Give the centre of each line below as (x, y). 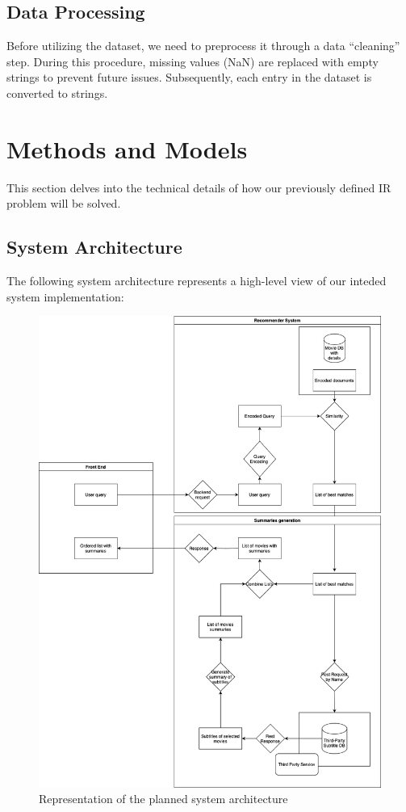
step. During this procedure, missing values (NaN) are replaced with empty (193, 61)
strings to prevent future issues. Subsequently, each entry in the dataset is (189, 77)
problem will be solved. (64, 203)
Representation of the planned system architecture (163, 799)
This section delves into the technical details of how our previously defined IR (199, 187)
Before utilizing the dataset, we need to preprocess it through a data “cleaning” (203, 46)
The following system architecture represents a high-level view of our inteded (197, 281)
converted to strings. (57, 93)
